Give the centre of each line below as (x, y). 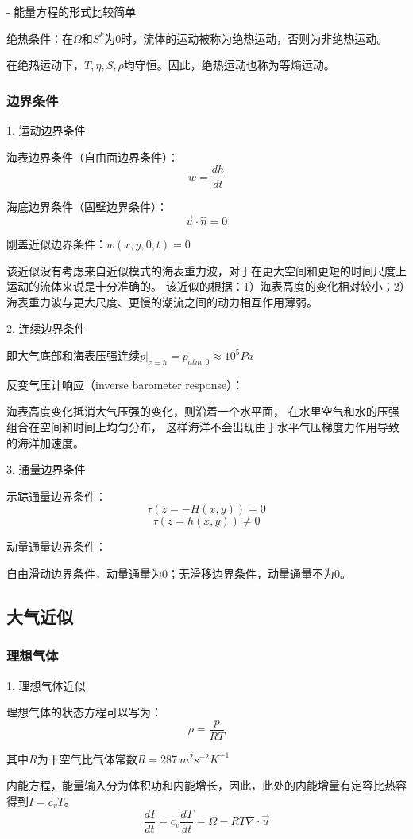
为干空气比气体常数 (87, 758)
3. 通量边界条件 (46, 469)
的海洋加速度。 (45, 442)
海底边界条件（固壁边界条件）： (87, 207)
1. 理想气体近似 (46, 685)
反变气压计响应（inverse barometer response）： (125, 384)
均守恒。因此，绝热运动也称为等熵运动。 (229, 65)
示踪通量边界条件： (56, 496)
